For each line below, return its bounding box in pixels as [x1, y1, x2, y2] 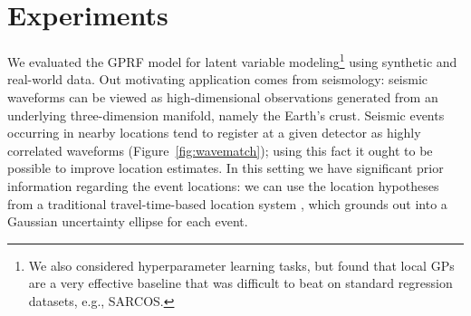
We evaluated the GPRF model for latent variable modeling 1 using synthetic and [7, 50, 457, 71]
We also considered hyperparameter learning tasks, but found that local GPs [28, 255, 455, 274]
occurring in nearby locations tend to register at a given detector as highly [7, 123, 421, 142]
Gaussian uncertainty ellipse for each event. [7, 212, 248, 231]
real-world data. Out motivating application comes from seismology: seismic [7, 70, 428, 89]
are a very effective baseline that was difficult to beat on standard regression [28, 273, 453, 292]
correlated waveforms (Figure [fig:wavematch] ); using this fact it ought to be [7, 140, 433, 159]
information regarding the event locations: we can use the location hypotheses [7, 176, 439, 195]
